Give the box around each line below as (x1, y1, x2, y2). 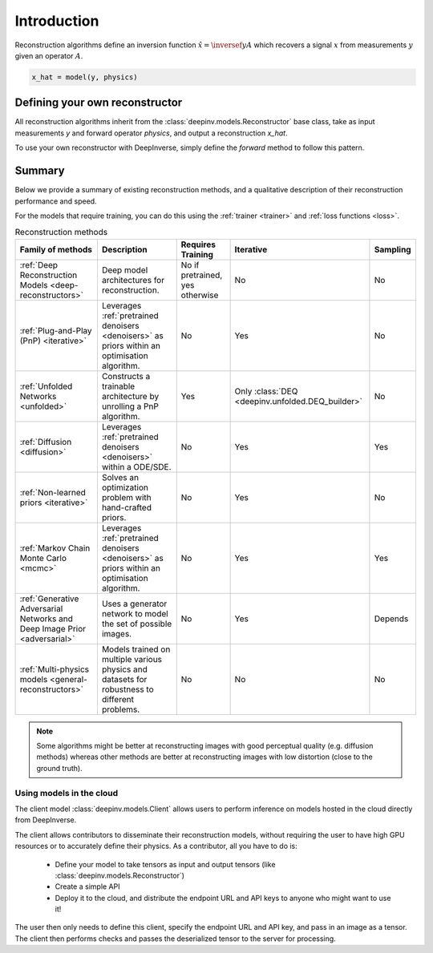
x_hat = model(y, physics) (31, 72, 138, 82)
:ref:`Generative (19, 593, 79, 604)
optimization (101, 482, 148, 493)
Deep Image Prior (19, 623, 87, 634)
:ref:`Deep (19, 259, 59, 270)
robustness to (101, 684, 154, 695)
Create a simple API (55, 882, 120, 891)
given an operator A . (14, 50, 83, 60)
